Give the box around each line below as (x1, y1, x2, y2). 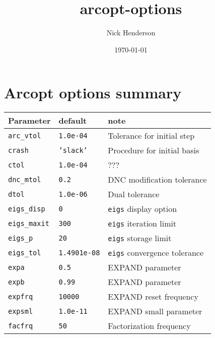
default (58, 115, 87, 127)
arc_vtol (8, 131, 41, 140)
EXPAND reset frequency (108, 291, 198, 303)
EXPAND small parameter (108, 305, 202, 317)
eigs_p (8, 234, 33, 242)
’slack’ (58, 146, 88, 154)
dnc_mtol (8, 175, 41, 184)
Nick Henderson (106, 27, 156, 38)
